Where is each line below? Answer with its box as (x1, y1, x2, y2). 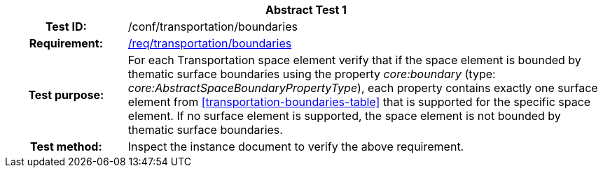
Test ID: (45, 20, 87, 33)
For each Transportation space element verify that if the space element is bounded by (127, 53, 581, 67)
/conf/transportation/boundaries (127, 20, 298, 33)
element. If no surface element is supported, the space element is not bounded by (127, 109, 561, 123)
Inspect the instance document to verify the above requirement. (127, 140, 464, 153)
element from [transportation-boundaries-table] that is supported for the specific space (127, 95, 591, 109)
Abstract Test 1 (265, 3, 347, 17)
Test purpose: (28, 88, 104, 102)
